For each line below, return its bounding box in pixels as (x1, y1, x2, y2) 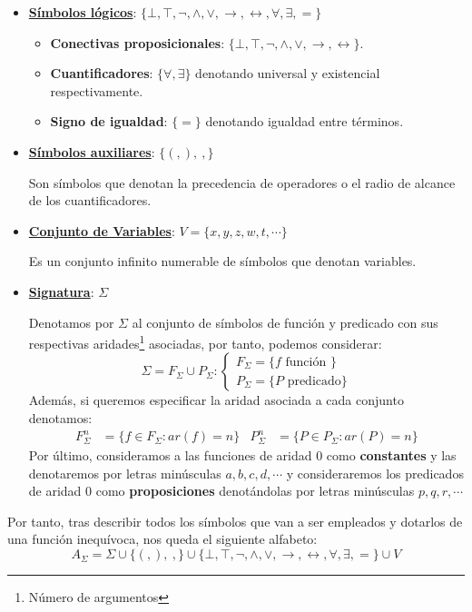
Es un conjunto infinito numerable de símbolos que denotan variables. (28, 252, 417, 271)
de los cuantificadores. (28, 191, 152, 210)
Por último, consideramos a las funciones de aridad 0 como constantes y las (28, 446, 457, 465)
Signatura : (28, 281, 94, 301)
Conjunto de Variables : (28, 221, 175, 240)
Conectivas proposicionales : (50, 33, 225, 52)
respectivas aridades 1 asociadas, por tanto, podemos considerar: (28, 331, 382, 352)
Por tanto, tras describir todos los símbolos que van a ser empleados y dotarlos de (7, 511, 463, 530)
